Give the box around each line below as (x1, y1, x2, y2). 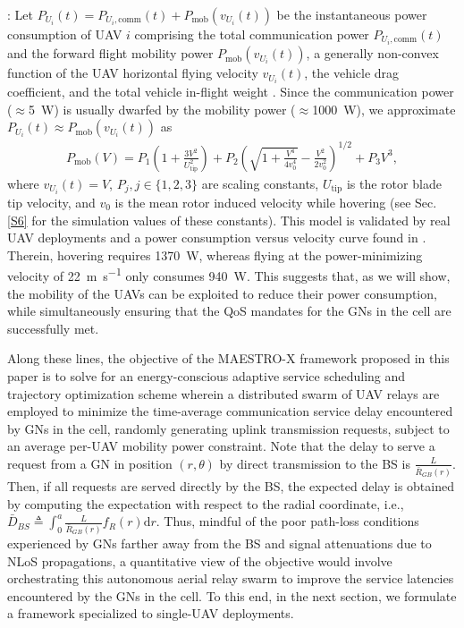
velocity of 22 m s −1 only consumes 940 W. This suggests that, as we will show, (7, 264, 451, 285)
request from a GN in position (7, 454, 173, 472)
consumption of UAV (7, 25, 122, 43)
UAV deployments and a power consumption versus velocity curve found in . (7, 228, 426, 247)
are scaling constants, (201, 174, 319, 192)
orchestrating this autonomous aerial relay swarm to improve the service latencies (7, 569, 454, 588)
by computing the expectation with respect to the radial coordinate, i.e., (7, 494, 404, 513)
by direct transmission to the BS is (219, 454, 410, 472)
